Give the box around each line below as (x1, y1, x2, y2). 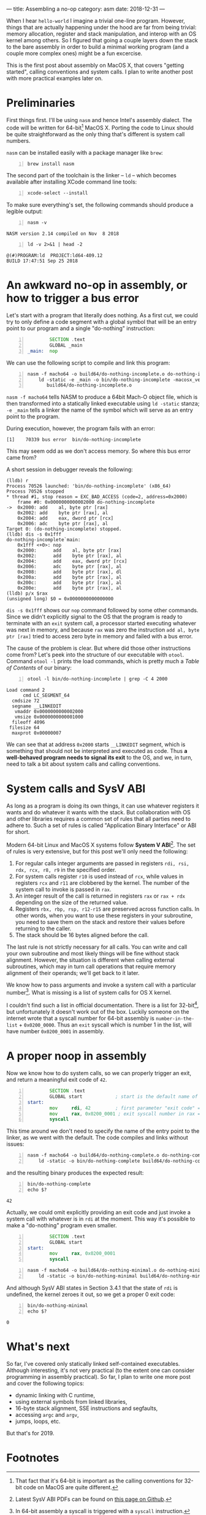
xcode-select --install (27, 190, 88, 196)
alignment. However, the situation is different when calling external (6, 956, 175, 963)
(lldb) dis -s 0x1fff (6, 531, 62, 538)
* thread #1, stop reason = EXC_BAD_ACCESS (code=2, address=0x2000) (6, 494, 188, 500)
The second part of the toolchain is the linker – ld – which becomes (6, 172, 177, 179)
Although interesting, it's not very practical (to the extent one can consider (6, 1367, 195, 1374)
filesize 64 (9, 725, 40, 731)
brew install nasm (27, 161, 75, 167)
